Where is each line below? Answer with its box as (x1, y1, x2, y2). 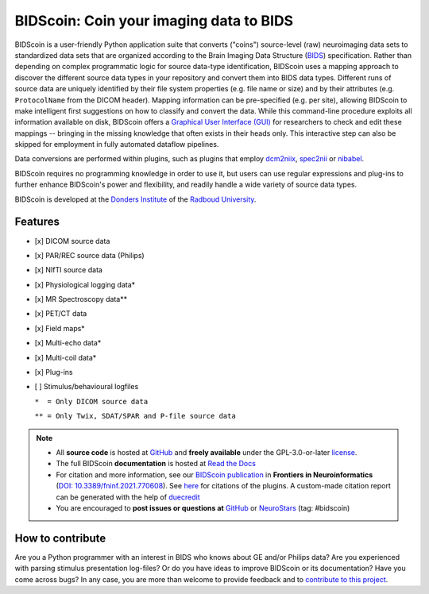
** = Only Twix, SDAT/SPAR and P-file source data (34, 411, 236, 421)
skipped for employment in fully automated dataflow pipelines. (14, 140, 219, 149)
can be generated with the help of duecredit (56, 492, 200, 502)
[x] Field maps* (34, 323, 85, 333)
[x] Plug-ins (34, 368, 73, 377)
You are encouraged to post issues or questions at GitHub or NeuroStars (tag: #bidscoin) (56, 503, 350, 512)
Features (14, 215, 60, 229)
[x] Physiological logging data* (34, 280, 136, 289)
